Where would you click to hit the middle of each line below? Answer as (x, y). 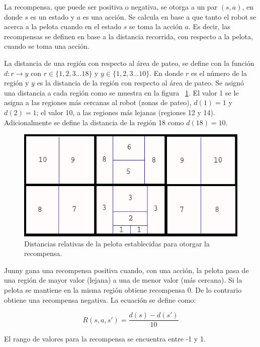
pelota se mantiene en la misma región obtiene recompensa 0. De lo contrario (123, 290)
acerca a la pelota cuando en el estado (63, 26)
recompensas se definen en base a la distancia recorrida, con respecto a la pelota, (128, 36)
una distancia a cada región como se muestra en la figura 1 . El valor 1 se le (121, 92)
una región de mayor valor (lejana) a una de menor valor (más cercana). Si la (123, 280)
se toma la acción (156, 26)
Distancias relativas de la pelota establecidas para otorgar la (117, 243)
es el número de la (219, 73)
